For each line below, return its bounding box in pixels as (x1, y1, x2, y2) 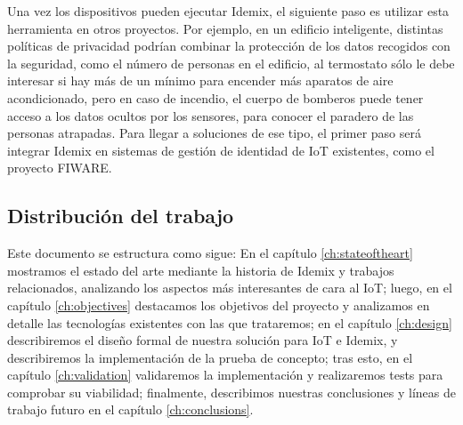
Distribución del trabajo (7, 202, 234, 229)
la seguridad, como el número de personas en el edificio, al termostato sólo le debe (7, 53, 455, 72)
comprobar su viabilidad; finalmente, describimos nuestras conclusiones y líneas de (7, 382, 456, 401)
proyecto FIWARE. (7, 158, 112, 177)
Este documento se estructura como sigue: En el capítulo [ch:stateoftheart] (7, 244, 413, 262)
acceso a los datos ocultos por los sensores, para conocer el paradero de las (7, 106, 414, 124)
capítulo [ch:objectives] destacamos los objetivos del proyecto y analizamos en (7, 295, 430, 314)
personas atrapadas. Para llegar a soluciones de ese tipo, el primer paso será (7, 124, 421, 142)
